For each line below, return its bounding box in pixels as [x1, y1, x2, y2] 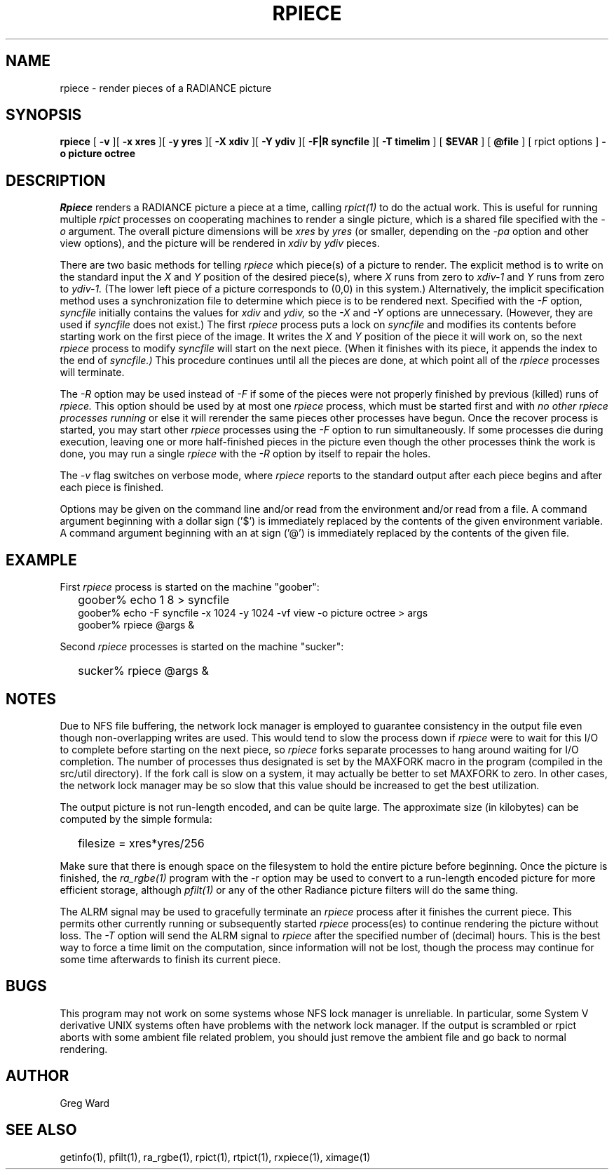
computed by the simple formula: [60, 812, 212, 825]
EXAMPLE [6, 551, 77, 569]
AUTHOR [6, 1067, 69, 1085]
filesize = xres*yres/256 [78, 835, 205, 850]
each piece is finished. [60, 481, 164, 494]
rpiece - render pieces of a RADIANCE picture [60, 81, 272, 94]
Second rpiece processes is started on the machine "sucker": [60, 640, 344, 653]
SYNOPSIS [6, 106, 82, 124]
